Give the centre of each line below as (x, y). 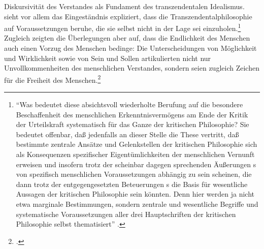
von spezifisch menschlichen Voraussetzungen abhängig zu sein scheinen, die (134, 174)
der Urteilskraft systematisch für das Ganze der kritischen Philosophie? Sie (133, 124)
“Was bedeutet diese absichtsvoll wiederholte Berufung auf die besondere (129, 104)
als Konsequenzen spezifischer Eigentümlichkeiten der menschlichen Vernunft (135, 154)
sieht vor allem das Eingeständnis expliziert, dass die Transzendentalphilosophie (128, 16)
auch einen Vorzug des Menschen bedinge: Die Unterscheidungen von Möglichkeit (130, 48)
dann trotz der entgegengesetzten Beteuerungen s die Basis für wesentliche (132, 184)
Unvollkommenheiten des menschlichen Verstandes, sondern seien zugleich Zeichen (132, 68)
